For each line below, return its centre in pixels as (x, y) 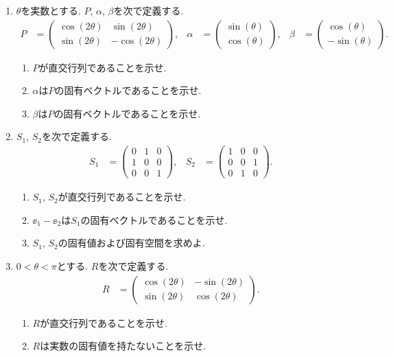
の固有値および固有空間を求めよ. (131, 243)
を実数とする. (51, 10)
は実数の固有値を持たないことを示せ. (123, 346)
